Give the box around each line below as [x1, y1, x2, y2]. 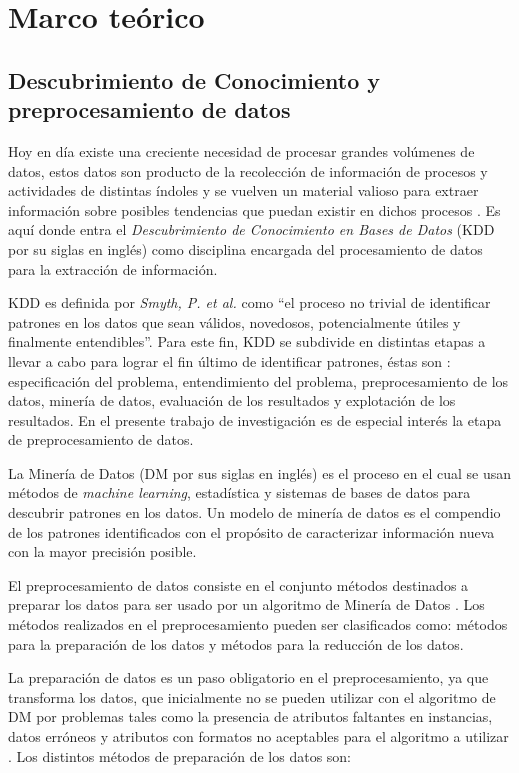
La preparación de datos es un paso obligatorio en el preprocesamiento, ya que [8, 667, 489, 688]
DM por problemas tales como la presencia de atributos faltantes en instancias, [8, 706, 493, 727]
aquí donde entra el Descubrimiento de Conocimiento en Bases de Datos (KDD [8, 219, 495, 240]
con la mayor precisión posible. [8, 541, 197, 562]
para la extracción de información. [8, 258, 218, 279]
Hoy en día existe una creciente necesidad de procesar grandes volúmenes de [8, 140, 475, 161]
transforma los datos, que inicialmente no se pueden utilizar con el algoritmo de [8, 686, 496, 707]
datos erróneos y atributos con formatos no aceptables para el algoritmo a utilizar [8, 726, 509, 746]
